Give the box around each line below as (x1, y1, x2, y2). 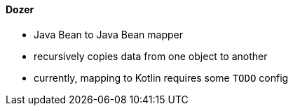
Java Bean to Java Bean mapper (34, 28, 184, 40)
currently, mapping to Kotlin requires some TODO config (34, 71, 289, 84)
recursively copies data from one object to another (34, 50, 268, 62)
